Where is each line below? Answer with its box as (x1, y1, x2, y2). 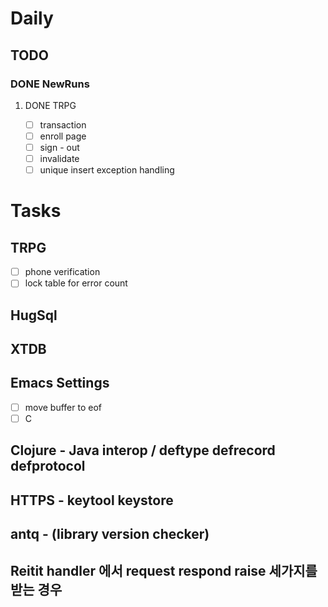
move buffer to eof (24, 401, 103, 413)
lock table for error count (24, 277, 128, 289)
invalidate (39, 153, 80, 165)
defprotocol (10, 458, 86, 475)
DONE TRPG (24, 99, 77, 111)
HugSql (10, 307, 58, 324)
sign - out (39, 142, 80, 153)
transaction (39, 118, 87, 131)
